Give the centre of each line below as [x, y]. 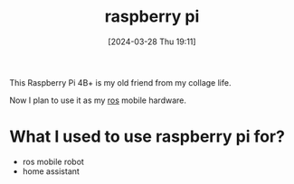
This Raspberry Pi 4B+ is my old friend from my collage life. [120, 82]
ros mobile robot [53, 161]
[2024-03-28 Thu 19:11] [152, 41]
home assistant [51, 171]
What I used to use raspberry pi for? [147, 137]
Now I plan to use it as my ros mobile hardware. [98, 100]
